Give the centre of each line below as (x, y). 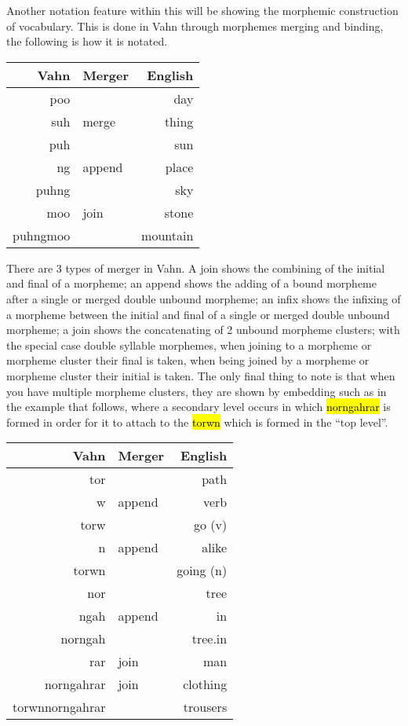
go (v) (210, 525)
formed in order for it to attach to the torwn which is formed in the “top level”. (197, 422)
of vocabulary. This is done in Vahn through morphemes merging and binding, (195, 26)
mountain (168, 235)
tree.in (209, 639)
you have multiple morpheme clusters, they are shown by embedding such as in (197, 391)
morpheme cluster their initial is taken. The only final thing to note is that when (201, 375)
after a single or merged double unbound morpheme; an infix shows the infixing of (204, 298)
